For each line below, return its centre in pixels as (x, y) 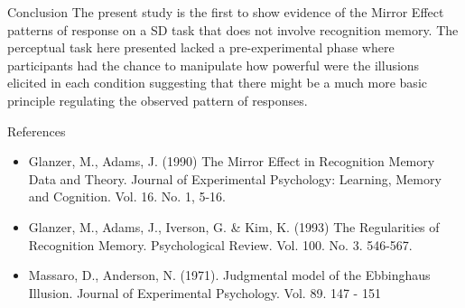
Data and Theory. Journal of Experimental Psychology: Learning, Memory (235, 178)
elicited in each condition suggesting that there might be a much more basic (217, 83)
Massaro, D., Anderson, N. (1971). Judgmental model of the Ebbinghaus (229, 275)
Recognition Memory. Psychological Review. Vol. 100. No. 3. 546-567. (220, 244)
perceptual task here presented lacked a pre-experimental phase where (201, 47)
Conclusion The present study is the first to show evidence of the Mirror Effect (226, 12)
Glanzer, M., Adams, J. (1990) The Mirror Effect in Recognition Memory (232, 161)
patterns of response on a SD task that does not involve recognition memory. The (233, 29)
